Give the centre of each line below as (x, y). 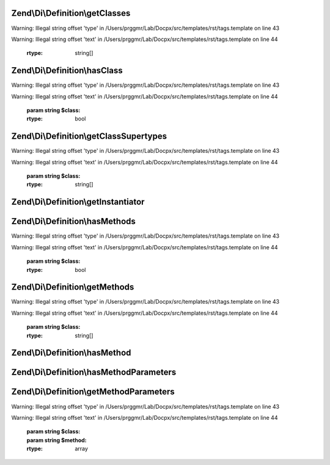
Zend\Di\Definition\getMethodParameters (93, 392)
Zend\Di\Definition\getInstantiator (78, 202)
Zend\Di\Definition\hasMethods (73, 222)
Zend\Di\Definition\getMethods (73, 287)
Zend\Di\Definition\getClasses (71, 13)
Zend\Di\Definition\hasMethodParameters (94, 372)
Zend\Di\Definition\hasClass (67, 71)
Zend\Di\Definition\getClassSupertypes (89, 137)
